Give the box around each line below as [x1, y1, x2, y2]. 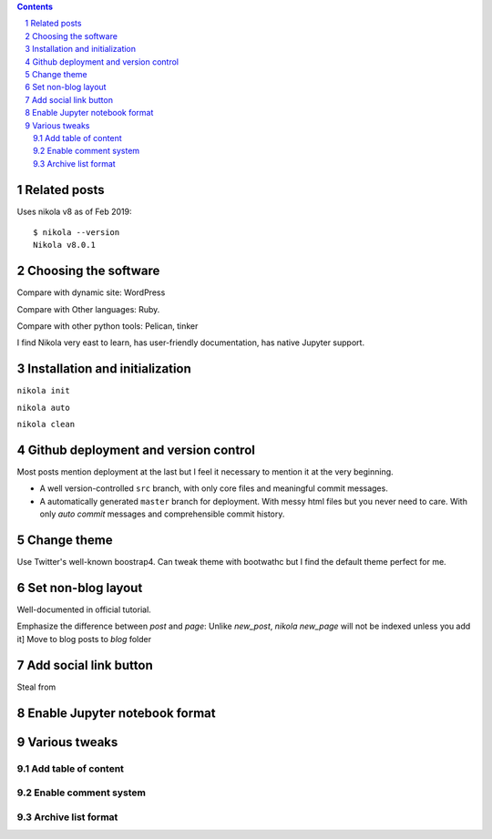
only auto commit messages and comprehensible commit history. [39, 508, 285, 519]
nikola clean [16, 419, 76, 430]
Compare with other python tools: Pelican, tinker [16, 321, 199, 332]
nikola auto [16, 402, 70, 413]
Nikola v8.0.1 [33, 240, 96, 251]
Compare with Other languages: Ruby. [16, 303, 160, 314]
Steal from [16, 681, 56, 692]
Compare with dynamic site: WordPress [16, 287, 166, 298]
